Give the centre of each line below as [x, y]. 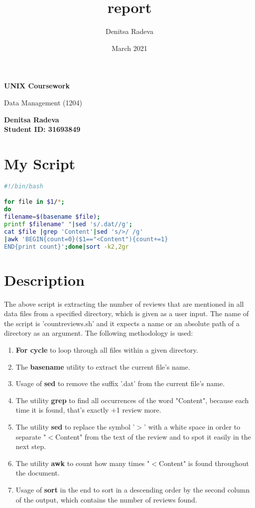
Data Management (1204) [43, 102]
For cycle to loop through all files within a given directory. [107, 349]
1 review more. [139, 410]
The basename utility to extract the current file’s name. [103, 366]
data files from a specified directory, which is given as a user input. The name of [127, 313]
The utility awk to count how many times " [83, 463]
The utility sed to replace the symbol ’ [75, 426]
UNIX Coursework [37, 86]
